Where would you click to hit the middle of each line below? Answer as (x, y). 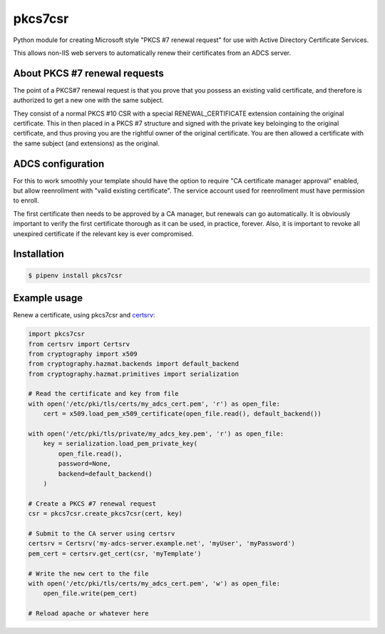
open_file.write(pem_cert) (91, 593)
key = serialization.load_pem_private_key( (120, 444)
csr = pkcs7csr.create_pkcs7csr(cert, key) (106, 514)
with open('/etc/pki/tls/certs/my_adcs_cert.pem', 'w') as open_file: (154, 583)
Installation (38, 254)
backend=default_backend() (105, 474)
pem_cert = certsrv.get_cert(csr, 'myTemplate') (115, 553)
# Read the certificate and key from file (103, 394)
